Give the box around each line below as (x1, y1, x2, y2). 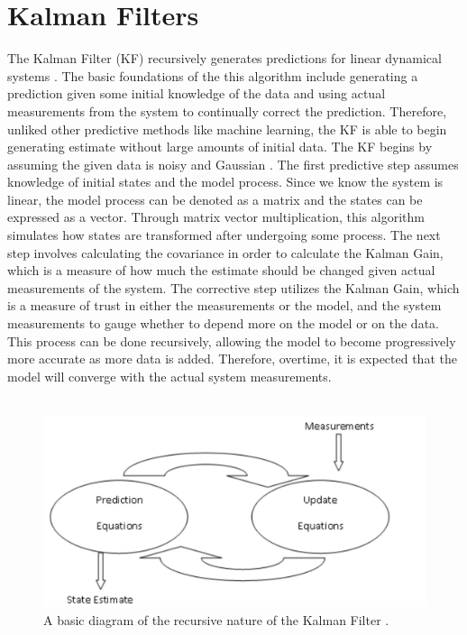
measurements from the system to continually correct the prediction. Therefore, (7, 101, 447, 120)
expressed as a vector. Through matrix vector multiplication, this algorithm (7, 207, 425, 226)
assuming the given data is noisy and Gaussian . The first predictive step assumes (7, 154, 459, 173)
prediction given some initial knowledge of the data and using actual (7, 84, 386, 103)
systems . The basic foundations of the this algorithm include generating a (7, 66, 418, 85)
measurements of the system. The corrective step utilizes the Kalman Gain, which (7, 278, 460, 297)
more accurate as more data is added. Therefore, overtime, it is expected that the (7, 349, 457, 368)
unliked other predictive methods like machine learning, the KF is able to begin (7, 119, 447, 138)
